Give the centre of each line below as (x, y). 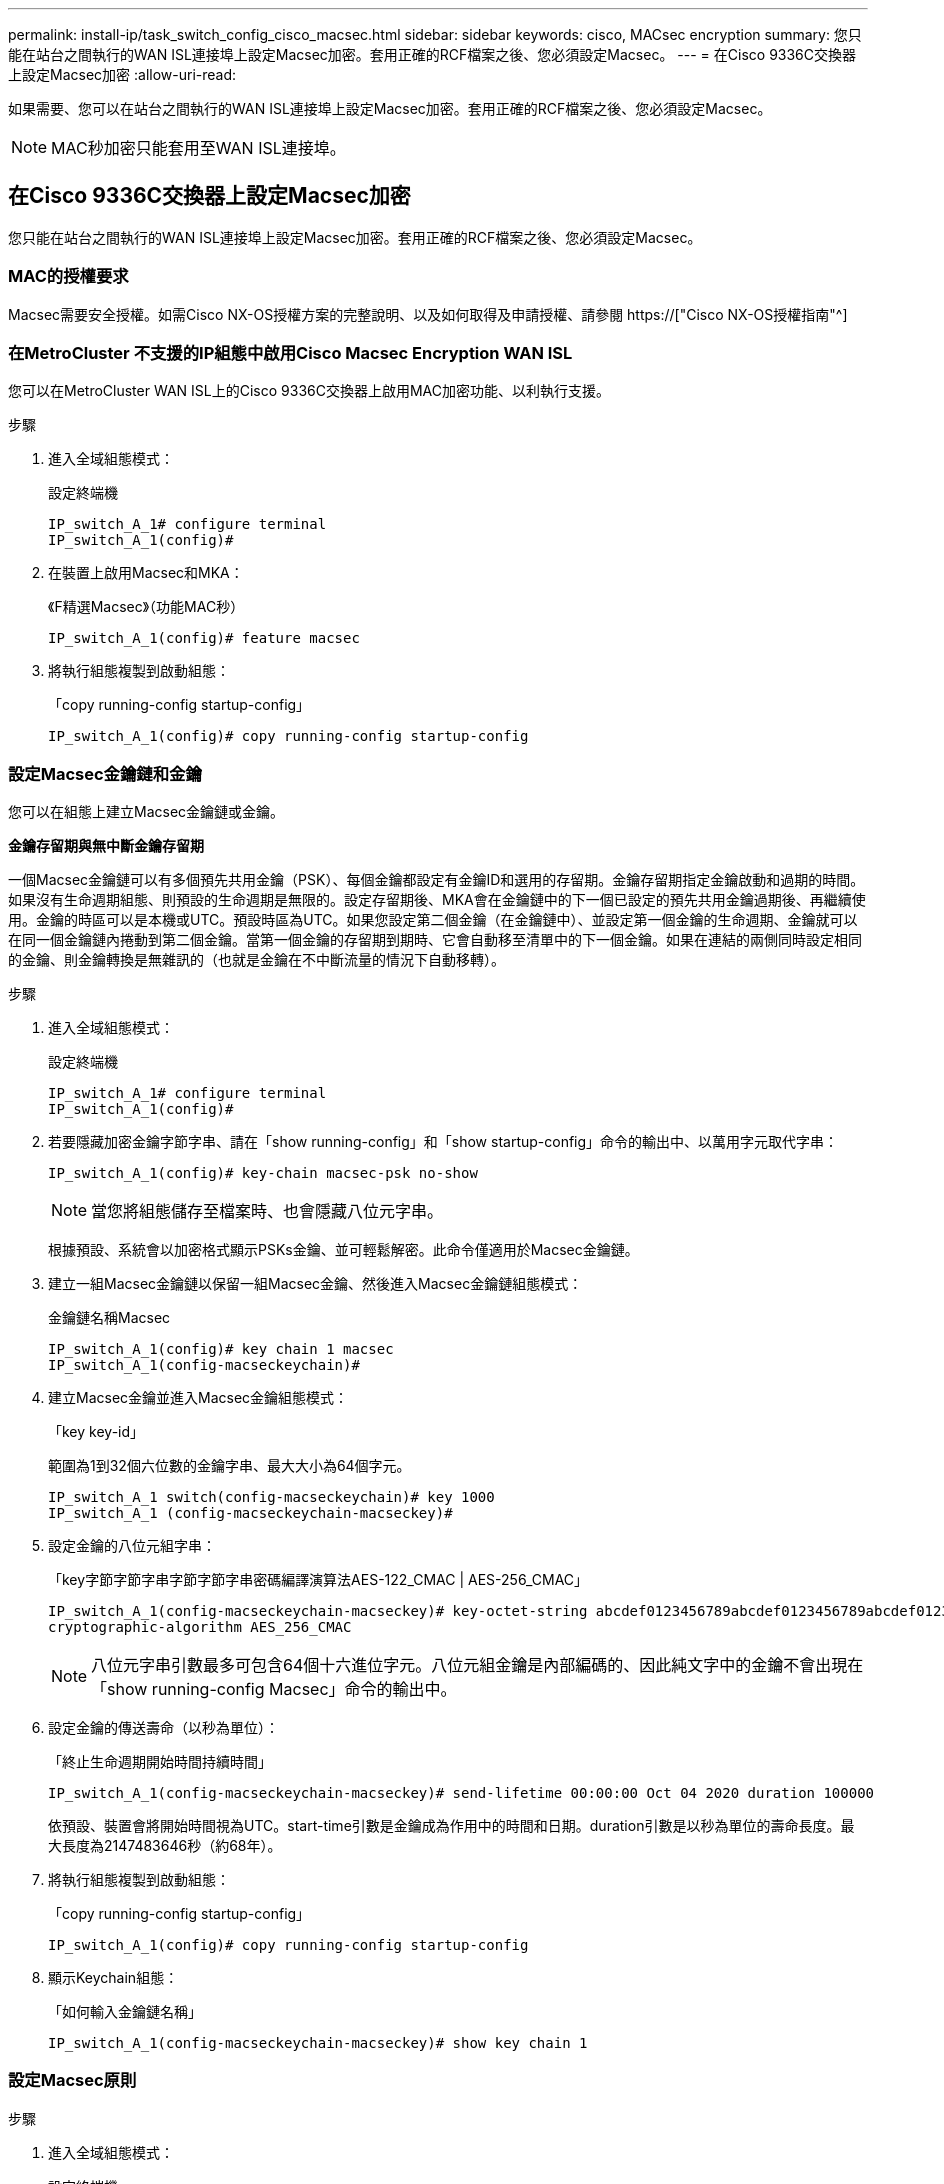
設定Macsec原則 (72, 2080)
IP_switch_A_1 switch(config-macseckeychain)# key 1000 (271, 1497)
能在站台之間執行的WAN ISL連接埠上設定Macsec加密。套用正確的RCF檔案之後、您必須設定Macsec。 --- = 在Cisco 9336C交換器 (432, 54)
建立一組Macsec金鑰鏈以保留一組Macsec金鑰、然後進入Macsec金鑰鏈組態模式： (315, 1284)
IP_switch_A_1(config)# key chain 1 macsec (221, 1349)
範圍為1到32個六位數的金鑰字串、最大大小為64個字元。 (229, 1466)
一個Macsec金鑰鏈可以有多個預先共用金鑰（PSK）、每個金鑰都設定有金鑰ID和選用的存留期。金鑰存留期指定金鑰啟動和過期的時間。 (436, 880)
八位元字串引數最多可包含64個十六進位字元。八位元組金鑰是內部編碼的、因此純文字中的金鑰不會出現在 (477, 1665)
